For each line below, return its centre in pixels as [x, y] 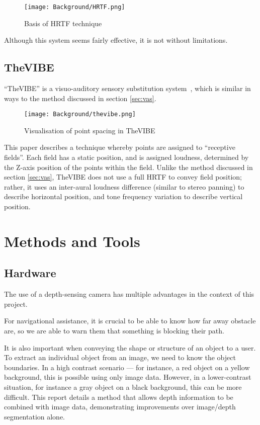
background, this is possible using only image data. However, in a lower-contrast [128, 377]
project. [16, 304]
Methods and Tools [72, 241]
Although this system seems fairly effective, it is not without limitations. [116, 40]
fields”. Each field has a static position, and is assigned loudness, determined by [126, 157]
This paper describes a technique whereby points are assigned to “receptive [120, 147]
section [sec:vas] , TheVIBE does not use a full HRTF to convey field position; [123, 177]
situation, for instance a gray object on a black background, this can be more [123, 387]
